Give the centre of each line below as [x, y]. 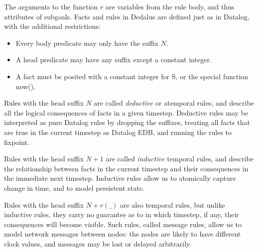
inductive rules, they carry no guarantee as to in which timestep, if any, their [122, 214]
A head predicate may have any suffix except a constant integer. [114, 60]
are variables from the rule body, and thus [170, 6]
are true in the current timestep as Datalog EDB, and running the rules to [118, 132]
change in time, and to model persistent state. [74, 188]
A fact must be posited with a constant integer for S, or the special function [132, 76]
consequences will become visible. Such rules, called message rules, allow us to [123, 224]
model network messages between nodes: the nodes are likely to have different [123, 234]
